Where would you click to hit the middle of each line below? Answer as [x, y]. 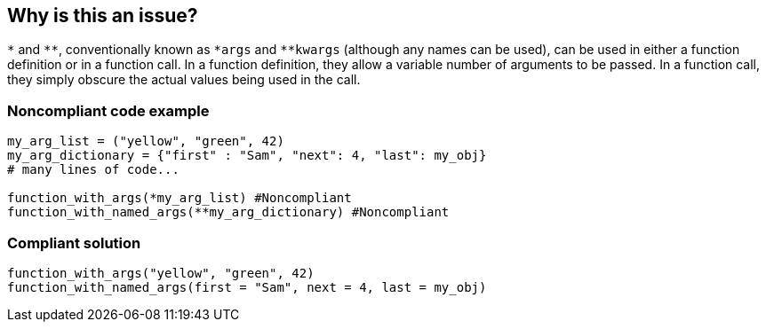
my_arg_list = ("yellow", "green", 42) [146, 141]
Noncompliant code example [108, 110]
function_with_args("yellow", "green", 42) [161, 273]
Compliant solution [74, 243]
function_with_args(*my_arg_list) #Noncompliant [180, 198]
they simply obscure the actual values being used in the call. [184, 80]
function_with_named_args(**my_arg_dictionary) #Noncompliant [228, 212]
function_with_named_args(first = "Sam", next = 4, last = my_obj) [247, 287]
